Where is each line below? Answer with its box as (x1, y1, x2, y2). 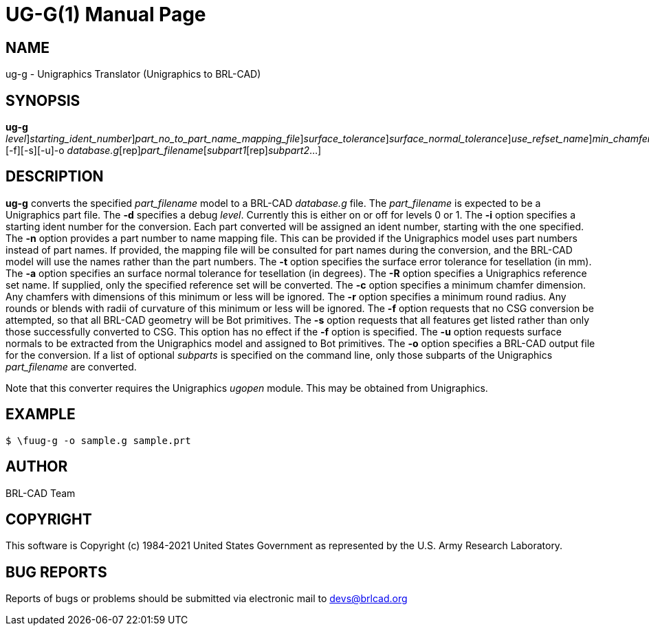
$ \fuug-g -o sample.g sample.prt (5, 434, 191, 446)
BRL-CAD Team (5, 487, 76, 499)
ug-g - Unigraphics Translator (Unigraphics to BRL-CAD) (5, 68, 261, 80)
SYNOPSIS (5, 91, 80, 109)
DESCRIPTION (5, 168, 104, 186)
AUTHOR (5, 458, 68, 476)
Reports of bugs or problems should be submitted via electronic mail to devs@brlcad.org (5, 593, 408, 605)
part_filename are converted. (5, 360, 137, 373)
